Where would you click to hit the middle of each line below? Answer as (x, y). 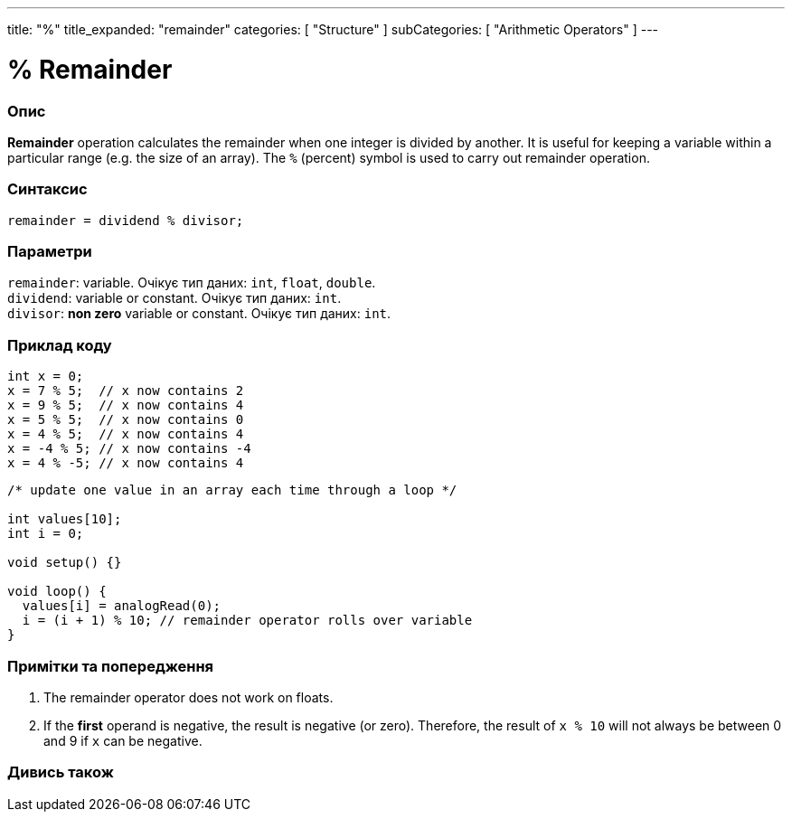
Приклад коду (60, 345)
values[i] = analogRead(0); (122, 606)
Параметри (50, 251)
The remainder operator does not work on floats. (189, 697)
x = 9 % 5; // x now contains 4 (126, 405)
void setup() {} (65, 563)
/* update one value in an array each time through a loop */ (232, 490)
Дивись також (61, 772)
